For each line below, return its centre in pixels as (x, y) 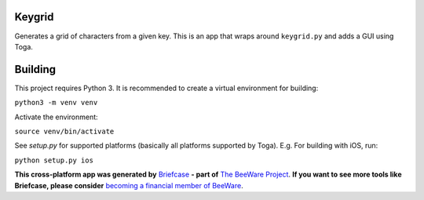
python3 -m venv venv (56, 103)
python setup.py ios (54, 160)
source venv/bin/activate (64, 131)
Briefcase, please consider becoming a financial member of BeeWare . (129, 185)
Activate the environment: (56, 117)
